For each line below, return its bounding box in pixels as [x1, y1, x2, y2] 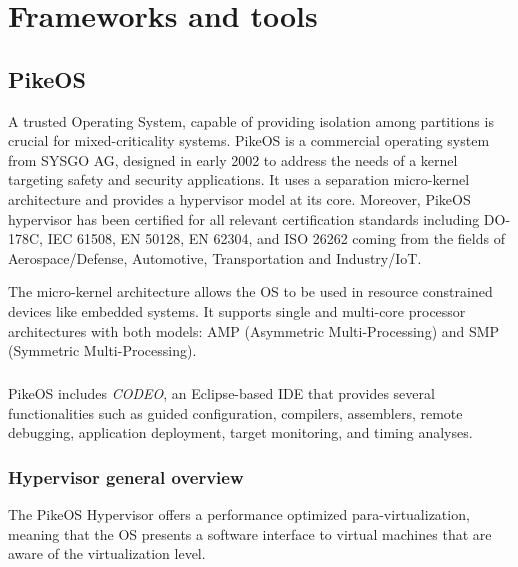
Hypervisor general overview [8, 464, 244, 489]
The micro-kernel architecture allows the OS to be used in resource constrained [8, 281, 493, 302]
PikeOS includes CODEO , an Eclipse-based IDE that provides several [8, 383, 435, 404]
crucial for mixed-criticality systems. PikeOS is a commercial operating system [8, 130, 490, 151]
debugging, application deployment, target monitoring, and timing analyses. [8, 422, 473, 443]
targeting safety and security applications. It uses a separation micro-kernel [8, 169, 470, 190]
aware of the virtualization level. [8, 543, 206, 564]
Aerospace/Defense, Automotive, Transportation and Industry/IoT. [8, 247, 422, 268]
